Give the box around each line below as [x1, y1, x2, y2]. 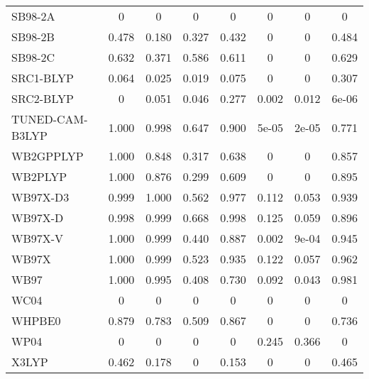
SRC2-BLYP [11, 90, 75, 106]
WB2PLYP [11, 168, 67, 185]
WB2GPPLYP [11, 148, 84, 164]
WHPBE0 [11, 312, 61, 329]
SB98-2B [11, 28, 55, 45]
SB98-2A [11, 8, 55, 24]
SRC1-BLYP [11, 70, 75, 86]
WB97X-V [11, 230, 64, 246]
